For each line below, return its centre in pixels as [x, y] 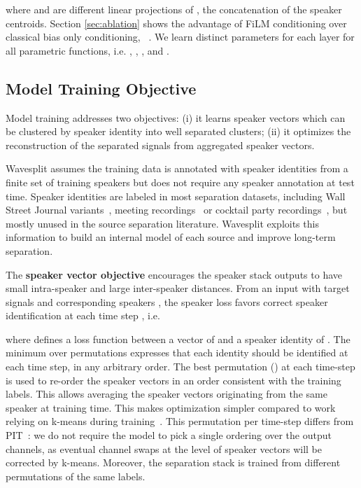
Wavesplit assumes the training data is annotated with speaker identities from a [177, 168]
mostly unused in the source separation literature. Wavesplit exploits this [162, 223]
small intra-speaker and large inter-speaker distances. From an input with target [178, 288]
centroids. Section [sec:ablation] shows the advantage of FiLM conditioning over [176, 23]
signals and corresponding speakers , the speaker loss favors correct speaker [167, 301]
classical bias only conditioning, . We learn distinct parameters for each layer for [180, 37]
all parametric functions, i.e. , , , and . [87, 50]
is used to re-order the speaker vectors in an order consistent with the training [174, 380]
